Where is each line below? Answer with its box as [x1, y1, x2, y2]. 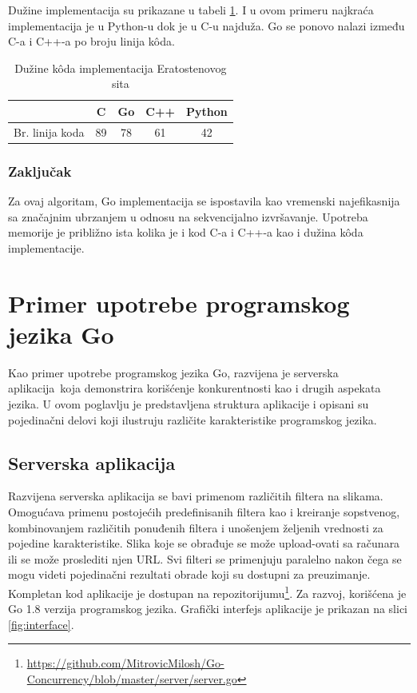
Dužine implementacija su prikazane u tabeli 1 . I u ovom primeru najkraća [8, 2, 374, 18]
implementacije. [8, 239, 85, 256]
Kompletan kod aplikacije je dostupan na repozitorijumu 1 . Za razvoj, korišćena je [8, 582, 407, 601]
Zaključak [8, 161, 72, 181]
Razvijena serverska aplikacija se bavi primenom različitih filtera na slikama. [8, 488, 383, 504]
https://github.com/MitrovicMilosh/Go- [26, 655, 224, 671]
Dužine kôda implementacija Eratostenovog [14, 59, 227, 76]
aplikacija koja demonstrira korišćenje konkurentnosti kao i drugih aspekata [8, 380, 381, 396]
